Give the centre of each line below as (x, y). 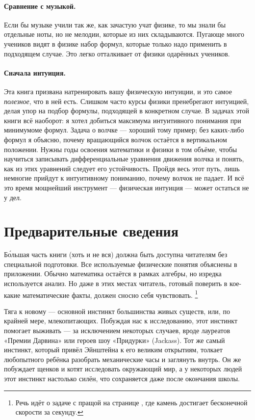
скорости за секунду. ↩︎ (49, 412)
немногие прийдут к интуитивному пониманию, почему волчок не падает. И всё (124, 178)
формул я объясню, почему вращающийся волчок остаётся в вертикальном (115, 139)
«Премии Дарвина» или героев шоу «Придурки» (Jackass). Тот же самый (115, 340)
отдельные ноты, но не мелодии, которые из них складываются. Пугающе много (124, 34)
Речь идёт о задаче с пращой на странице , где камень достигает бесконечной (131, 402)
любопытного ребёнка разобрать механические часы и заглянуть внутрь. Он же (123, 359)
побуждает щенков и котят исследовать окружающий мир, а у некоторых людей (123, 369)
